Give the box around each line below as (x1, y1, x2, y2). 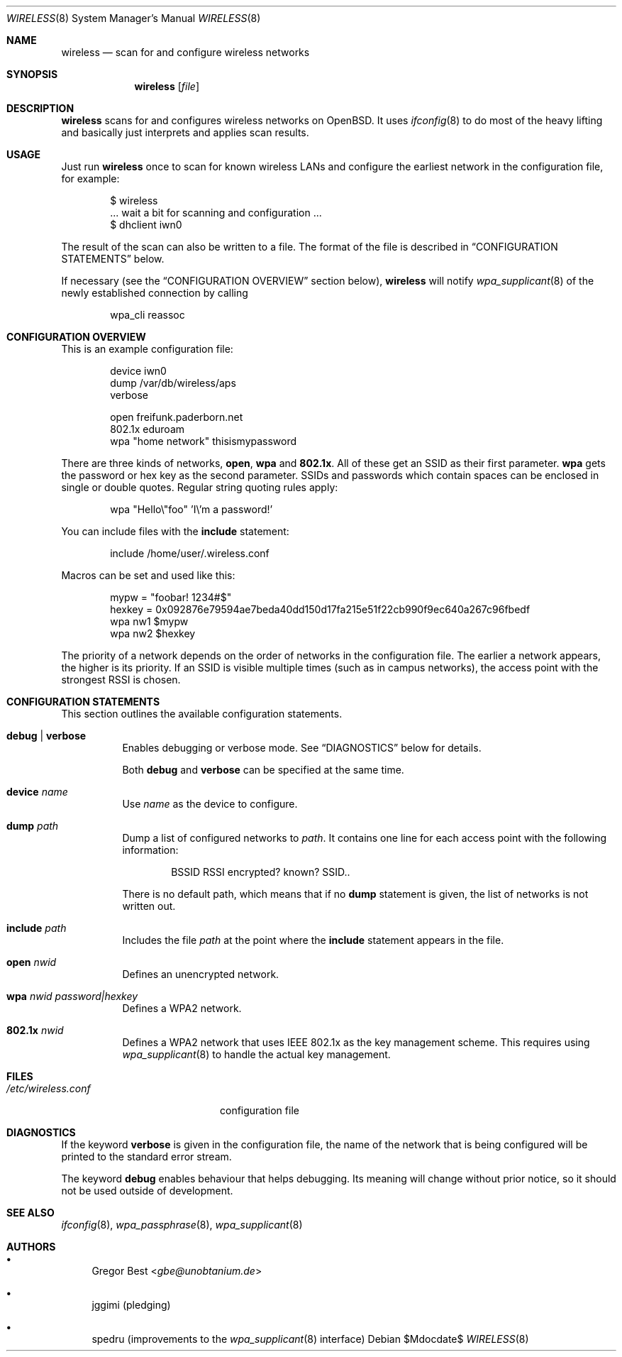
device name (6, 786, 68, 798)
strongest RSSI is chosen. (61, 674, 181, 686)
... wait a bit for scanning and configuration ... (110, 207, 322, 219)
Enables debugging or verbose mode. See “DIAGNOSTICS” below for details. (122, 742, 482, 754)
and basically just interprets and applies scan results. (61, 126, 309, 138)
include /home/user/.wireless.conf (110, 547, 270, 559)
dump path (6, 820, 59, 832)
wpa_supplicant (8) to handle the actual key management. (122, 1048, 391, 1060)
